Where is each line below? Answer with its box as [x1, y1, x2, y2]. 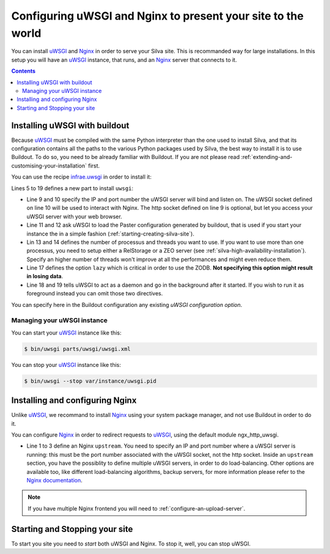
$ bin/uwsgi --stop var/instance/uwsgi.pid [24, 377, 157, 385]
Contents [11, 67, 36, 75]
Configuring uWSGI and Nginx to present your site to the [11, 9, 304, 23]
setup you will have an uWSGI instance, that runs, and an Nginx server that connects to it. [11, 56, 237, 64]
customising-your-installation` [11, 162, 87, 169]
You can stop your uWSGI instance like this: [11, 361, 122, 368]
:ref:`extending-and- [241, 153, 293, 161]
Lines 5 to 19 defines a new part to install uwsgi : [11, 184, 134, 192]
